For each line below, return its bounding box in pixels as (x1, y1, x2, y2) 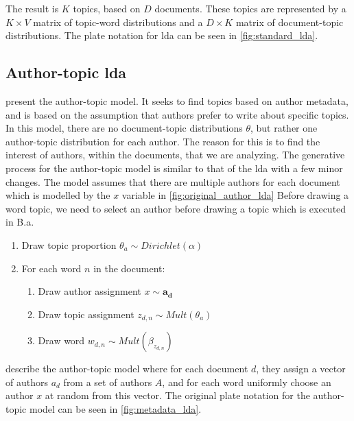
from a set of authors (63, 374, 152, 389)
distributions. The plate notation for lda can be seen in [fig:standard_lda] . (5, 28, 318, 43)
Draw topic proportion (21, 237, 117, 252)
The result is (5, 1, 59, 15)
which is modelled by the (5, 188, 110, 202)
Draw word (38, 333, 85, 348)
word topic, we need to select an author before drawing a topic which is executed (5, 201, 346, 215)
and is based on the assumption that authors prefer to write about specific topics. (5, 107, 349, 121)
